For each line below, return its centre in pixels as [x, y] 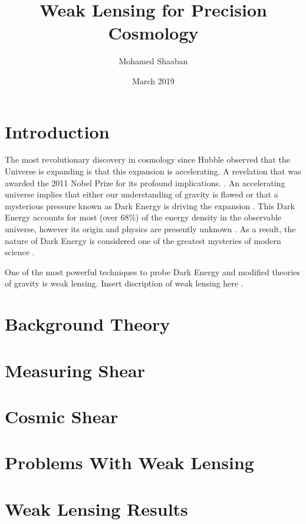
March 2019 [153, 80]
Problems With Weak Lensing [129, 462]
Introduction [57, 131]
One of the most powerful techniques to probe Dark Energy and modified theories [152, 271]
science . [20, 252]
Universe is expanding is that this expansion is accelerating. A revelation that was [153, 171]
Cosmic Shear [62, 416]
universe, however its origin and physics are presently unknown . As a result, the [150, 229]
